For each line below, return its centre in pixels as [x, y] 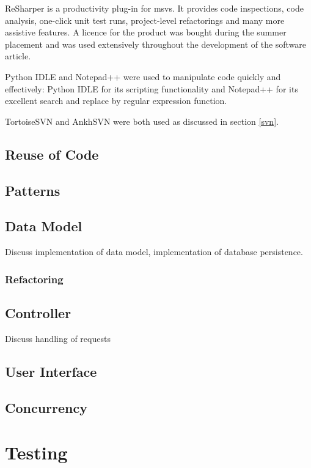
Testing [36, 452]
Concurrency [46, 407]
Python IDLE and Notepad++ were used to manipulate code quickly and [143, 76]
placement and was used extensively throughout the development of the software [156, 44]
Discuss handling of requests [58, 338]
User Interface [51, 371]
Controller [38, 312]
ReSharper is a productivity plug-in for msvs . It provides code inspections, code [154, 8]
